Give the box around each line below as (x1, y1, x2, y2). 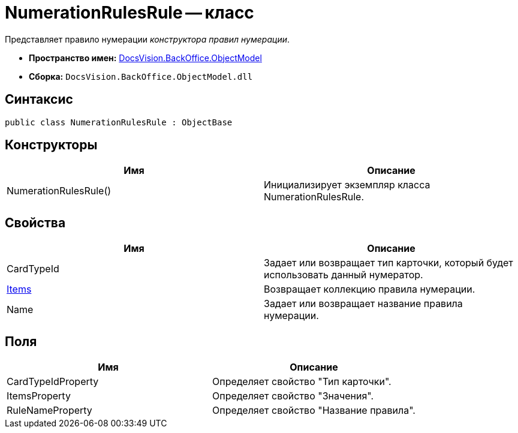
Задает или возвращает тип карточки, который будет (264, 257, 513, 269)
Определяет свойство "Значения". (212, 390, 374, 402)
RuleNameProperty (7, 404, 92, 417)
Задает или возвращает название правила (264, 297, 463, 310)
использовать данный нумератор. (264, 269, 423, 281)
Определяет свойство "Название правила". (212, 404, 415, 417)
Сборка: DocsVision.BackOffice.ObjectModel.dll (29, 71, 253, 82)
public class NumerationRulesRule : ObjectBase (5, 117, 233, 127)
